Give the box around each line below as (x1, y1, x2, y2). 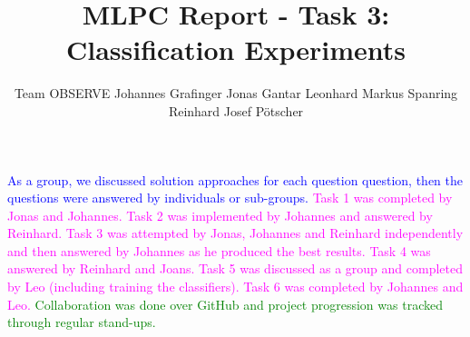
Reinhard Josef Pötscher (168, 101, 304, 120)
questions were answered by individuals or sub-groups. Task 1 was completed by (7, 188, 453, 207)
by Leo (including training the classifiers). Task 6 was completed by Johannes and (7, 277, 464, 296)
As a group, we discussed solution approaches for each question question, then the (7, 170, 463, 189)
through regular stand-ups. (7, 312, 156, 332)
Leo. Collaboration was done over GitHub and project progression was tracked (7, 294, 443, 313)
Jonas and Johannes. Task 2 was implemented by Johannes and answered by (7, 205, 433, 224)
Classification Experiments (66, 31, 406, 68)
